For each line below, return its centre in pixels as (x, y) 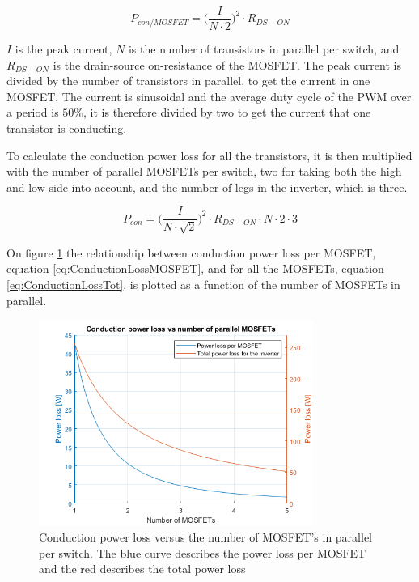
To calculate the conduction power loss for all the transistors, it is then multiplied (209, 155)
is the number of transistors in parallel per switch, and (264, 49)
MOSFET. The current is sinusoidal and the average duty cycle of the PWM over (209, 96)
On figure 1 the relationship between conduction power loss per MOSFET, (191, 252)
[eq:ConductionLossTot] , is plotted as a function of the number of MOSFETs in (203, 285)
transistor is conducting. (67, 128)
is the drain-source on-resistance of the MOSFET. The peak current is (227, 64)
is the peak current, (63, 49)
